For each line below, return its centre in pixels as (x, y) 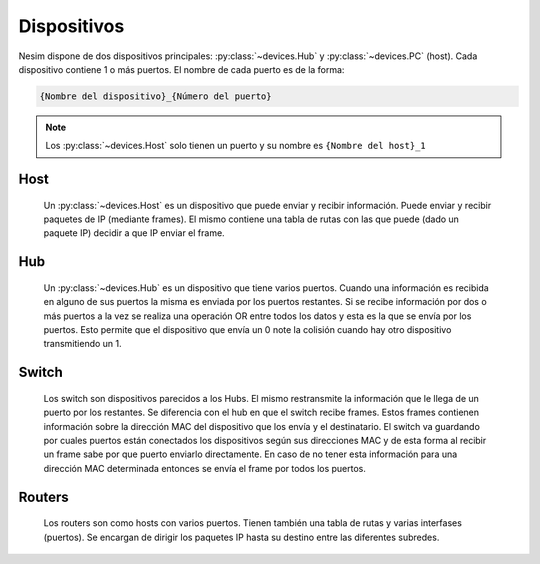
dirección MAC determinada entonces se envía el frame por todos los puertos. (205, 468)
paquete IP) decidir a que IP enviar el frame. (134, 233)
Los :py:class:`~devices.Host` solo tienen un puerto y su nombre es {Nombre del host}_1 (235, 146)
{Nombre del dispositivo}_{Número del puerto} (155, 96)
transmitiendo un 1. (82, 344)
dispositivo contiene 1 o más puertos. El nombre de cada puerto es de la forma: (181, 69)
